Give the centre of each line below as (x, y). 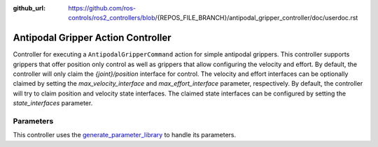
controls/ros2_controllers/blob (112, 18)
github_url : (29, 8)
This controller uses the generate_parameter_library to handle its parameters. (125, 135)
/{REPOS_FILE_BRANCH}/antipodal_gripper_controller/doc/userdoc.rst (257, 18)
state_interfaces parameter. (53, 103)
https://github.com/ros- (102, 8)
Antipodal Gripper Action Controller (92, 38)
